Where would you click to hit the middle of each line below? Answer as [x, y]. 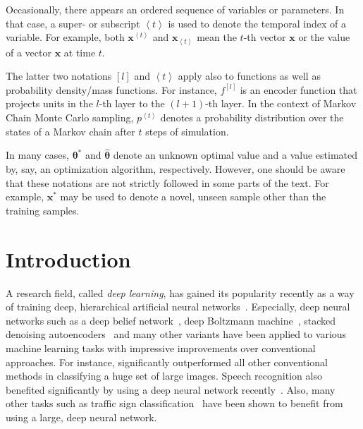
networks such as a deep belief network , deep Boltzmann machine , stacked [171, 320]
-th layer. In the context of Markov [281, 103]
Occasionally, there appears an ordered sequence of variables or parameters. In [175, 9]
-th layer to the [132, 103]
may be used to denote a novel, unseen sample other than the [193, 197]
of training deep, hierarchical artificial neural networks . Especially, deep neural [178, 307]
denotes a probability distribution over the [252, 117]
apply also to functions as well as [249, 76]
